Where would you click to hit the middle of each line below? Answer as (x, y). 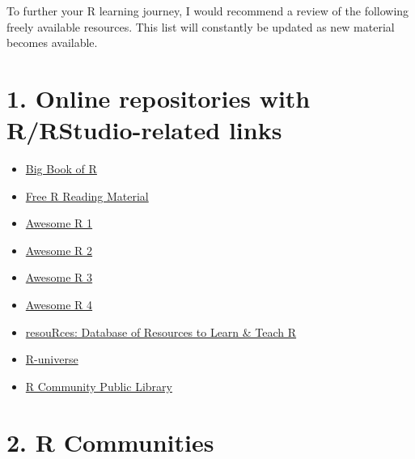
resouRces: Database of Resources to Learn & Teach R (161, 331)
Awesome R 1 (59, 223)
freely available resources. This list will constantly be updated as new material (201, 26)
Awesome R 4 (59, 305)
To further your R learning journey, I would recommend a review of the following (208, 11)
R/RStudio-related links (144, 130)
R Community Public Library (99, 386)
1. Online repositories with (159, 98)
